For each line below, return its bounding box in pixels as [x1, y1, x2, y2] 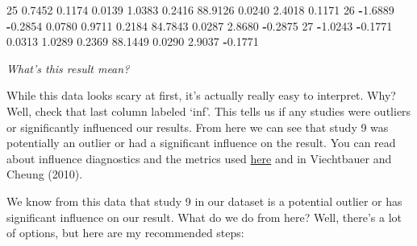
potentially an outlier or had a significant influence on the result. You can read [6, 134, 396, 151]
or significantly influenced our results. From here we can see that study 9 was [6, 118, 389, 135]
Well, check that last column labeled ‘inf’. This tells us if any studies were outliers [6, 102, 411, 119]
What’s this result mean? [6, 59, 130, 76]
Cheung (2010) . [6, 166, 83, 182]
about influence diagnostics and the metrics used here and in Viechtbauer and [6, 150, 392, 166]
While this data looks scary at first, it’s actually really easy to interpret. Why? [6, 87, 396, 104]
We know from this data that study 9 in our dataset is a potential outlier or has [6, 192, 402, 209]
